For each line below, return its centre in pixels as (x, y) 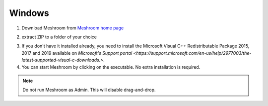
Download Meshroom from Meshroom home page (73, 28)
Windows (29, 13)
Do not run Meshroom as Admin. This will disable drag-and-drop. (89, 90)
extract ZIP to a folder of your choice (59, 37)
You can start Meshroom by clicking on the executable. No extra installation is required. (111, 67)
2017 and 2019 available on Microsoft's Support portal (77, 53)
